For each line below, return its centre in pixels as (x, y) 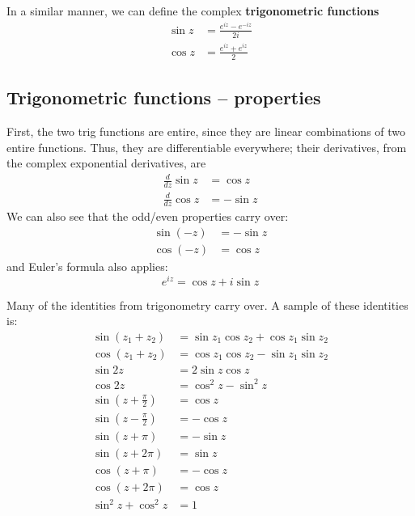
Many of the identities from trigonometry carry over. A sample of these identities (207, 305)
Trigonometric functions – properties (164, 97)
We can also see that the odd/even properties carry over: (148, 216)
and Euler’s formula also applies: (87, 266)
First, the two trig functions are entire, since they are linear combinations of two (206, 131)
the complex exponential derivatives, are (106, 163)
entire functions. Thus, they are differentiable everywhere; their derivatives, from (207, 147)
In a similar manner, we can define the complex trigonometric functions (193, 11)
